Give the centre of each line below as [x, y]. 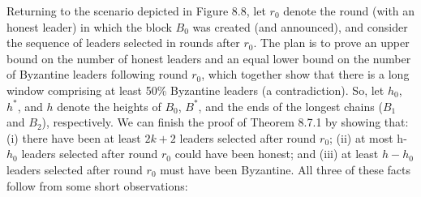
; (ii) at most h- [368, 137]
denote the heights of [109, 106]
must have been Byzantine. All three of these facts [286, 169]
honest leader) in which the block [89, 26]
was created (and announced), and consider [300, 26]
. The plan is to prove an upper [331, 43]
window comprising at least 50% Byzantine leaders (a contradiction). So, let [195, 90]
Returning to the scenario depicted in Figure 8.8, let [136, 11]
